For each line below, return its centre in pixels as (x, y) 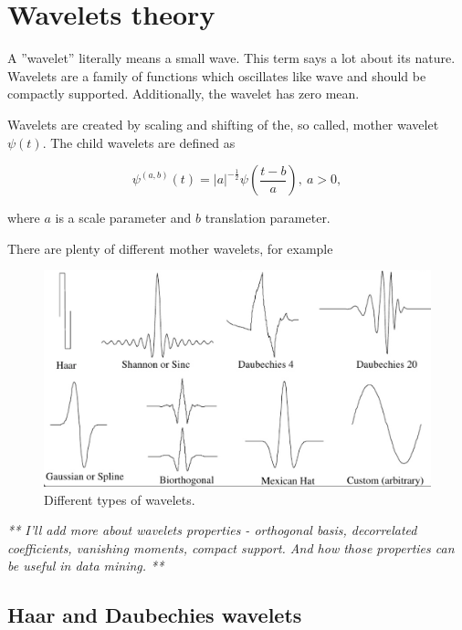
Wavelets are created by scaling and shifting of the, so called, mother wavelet (223, 124)
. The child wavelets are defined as (139, 142)
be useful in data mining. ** (86, 566)
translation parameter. (268, 218)
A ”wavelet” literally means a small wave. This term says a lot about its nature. (231, 58)
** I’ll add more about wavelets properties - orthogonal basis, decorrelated (212, 530)
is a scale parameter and (123, 218)
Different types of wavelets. (120, 499)
